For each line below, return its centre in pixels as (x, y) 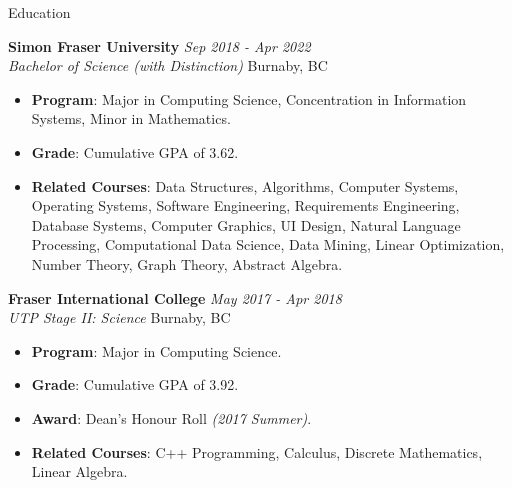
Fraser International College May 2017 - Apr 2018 (175, 297)
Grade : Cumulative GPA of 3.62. (135, 151)
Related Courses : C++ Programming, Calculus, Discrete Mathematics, (257, 451)
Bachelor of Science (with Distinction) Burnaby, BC (168, 65)
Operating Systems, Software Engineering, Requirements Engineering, (245, 205)
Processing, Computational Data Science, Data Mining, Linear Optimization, (268, 244)
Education (39, 12)
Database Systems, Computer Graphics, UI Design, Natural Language (246, 224)
